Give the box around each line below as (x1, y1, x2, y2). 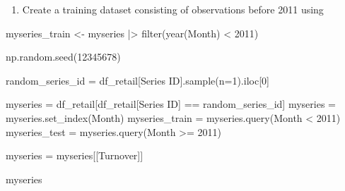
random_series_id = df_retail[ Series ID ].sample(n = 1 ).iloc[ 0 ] (6, 73, 269, 87)
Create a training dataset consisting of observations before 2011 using (22, 2, 324, 16)
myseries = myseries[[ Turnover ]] (6, 148, 144, 163)
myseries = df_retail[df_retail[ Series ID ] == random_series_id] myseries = (6, 97, 336, 111)
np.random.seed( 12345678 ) (6, 49, 121, 64)
